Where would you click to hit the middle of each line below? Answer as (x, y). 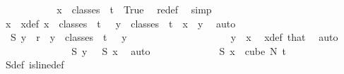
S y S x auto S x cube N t (179, 50)
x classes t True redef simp (134, 9)
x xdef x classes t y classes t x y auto (120, 23)
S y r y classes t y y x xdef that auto (174, 37)
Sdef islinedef (35, 64)
